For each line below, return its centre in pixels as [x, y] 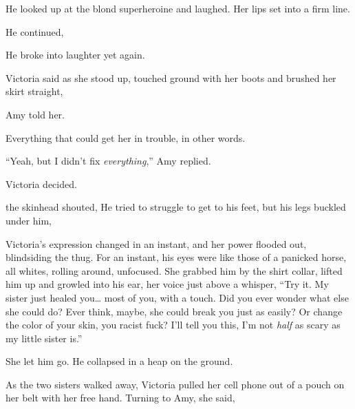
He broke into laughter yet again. [75, 55]
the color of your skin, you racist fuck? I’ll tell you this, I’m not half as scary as [173, 325]
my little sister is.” [44, 338]
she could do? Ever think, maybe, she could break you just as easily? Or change [174, 311]
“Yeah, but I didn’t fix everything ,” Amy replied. [108, 161]
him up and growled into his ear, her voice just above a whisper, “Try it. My [167, 284]
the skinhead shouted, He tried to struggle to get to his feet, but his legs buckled [176, 207]
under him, [29, 220]
